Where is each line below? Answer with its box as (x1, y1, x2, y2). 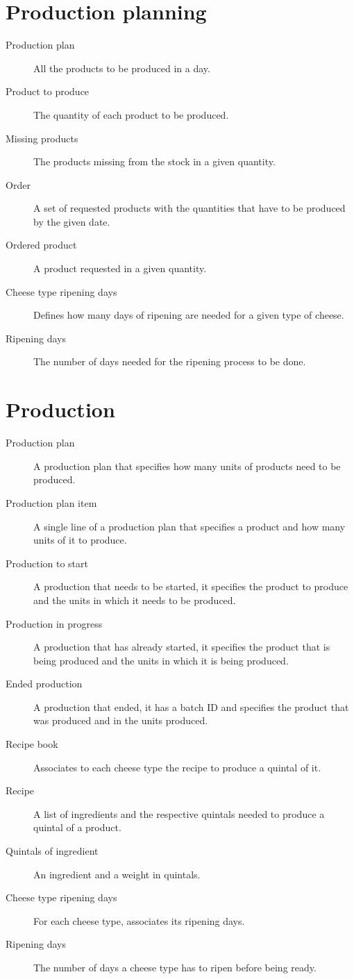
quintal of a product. (33, 820, 121, 835)
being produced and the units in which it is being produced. (33, 653, 289, 667)
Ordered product (6, 237, 77, 252)
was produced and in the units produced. (33, 713, 208, 728)
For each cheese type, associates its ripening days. (33, 913, 245, 928)
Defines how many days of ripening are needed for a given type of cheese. (33, 308, 344, 322)
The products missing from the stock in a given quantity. (33, 154, 276, 169)
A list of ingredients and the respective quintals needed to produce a (33, 806, 325, 821)
